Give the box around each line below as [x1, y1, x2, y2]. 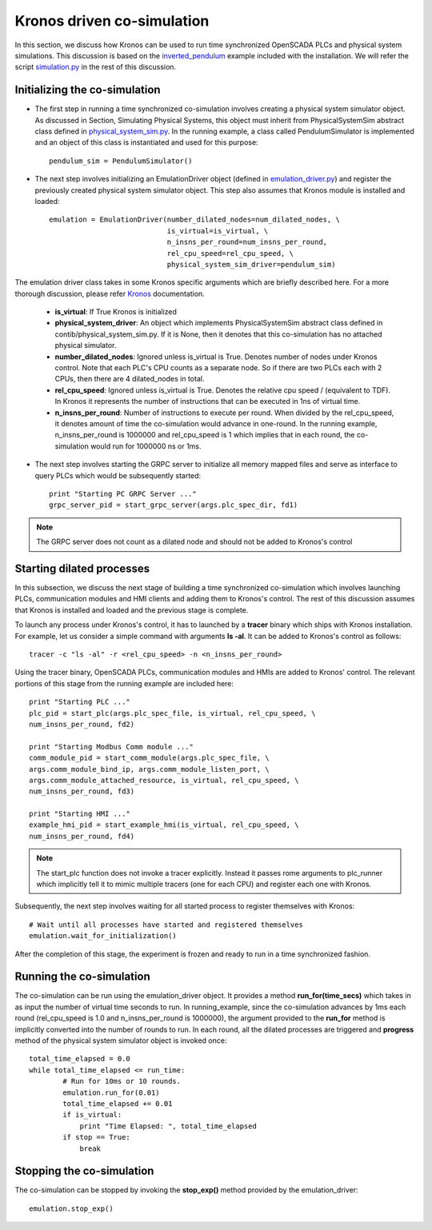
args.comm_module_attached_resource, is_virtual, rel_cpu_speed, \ [29, 776, 299, 785]
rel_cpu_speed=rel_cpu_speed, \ [166, 249, 294, 258]
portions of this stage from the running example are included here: [14, 678, 234, 688]
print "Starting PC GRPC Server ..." [49, 489, 198, 498]
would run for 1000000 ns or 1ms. [90, 441, 202, 451]
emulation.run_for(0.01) [62, 1088, 160, 1097]
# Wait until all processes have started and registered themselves [29, 920, 303, 929]
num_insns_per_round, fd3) [29, 787, 135, 796]
